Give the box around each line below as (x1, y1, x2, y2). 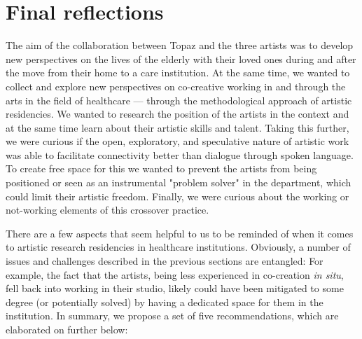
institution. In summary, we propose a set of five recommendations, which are (6, 308, 339, 323)
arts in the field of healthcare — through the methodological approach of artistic (6, 92, 352, 107)
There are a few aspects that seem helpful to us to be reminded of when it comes (6, 226, 354, 240)
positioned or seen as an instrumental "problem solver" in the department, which (6, 175, 351, 190)
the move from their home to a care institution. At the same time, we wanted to (6, 65, 350, 80)
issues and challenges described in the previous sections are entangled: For (6, 254, 323, 268)
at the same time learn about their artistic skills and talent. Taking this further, (6, 120, 349, 134)
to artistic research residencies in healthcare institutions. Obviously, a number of (6, 240, 351, 254)
